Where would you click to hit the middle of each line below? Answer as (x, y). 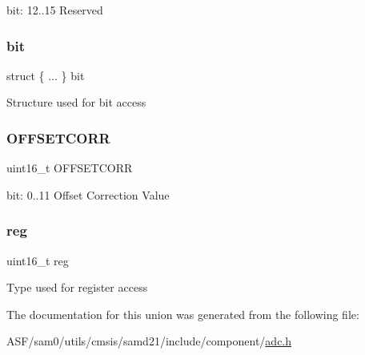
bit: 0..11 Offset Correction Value (88, 194)
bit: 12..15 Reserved (55, 10)
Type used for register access (77, 287)
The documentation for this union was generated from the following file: (183, 314)
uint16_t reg (38, 260)
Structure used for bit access (76, 102)
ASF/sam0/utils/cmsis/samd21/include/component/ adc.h (149, 341)
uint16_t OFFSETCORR (70, 168)
